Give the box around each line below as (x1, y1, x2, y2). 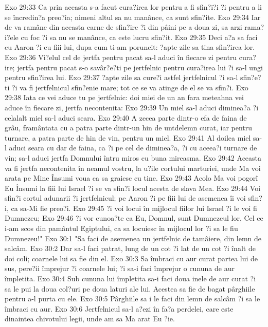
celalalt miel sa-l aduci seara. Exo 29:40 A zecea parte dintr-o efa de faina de (5, 112, 247, 123)
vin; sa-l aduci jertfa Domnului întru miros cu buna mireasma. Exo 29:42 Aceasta (5, 152, 262, 163)
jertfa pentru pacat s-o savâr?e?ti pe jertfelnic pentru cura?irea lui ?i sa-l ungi (17, 62, 263, 72)
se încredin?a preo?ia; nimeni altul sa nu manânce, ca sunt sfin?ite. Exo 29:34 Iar (5, 11, 261, 22)
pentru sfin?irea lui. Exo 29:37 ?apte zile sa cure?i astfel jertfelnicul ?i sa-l (5, 72, 238, 83)
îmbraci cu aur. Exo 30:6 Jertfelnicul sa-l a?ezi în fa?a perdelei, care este (5, 303, 234, 314)
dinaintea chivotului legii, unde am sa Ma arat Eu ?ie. (5, 313, 175, 324)
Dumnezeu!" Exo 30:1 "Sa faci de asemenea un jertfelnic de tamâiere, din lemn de (5, 233, 262, 243)
